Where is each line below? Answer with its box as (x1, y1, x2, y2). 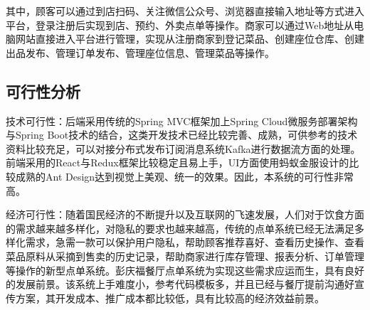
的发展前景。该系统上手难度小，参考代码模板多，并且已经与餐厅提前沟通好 (6, 277, 354, 292)
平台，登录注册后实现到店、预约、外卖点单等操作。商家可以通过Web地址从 (6, 17, 354, 32)
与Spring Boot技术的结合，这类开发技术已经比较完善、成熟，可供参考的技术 (6, 127, 358, 142)
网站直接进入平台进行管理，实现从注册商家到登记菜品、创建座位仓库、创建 (15, 31, 364, 46)
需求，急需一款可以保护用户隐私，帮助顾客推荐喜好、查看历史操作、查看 (25, 235, 364, 250)
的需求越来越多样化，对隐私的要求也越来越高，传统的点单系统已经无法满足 (6, 220, 354, 235)
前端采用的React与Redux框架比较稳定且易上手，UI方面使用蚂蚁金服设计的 (6, 155, 349, 170)
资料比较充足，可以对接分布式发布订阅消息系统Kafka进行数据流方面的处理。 (6, 141, 361, 156)
